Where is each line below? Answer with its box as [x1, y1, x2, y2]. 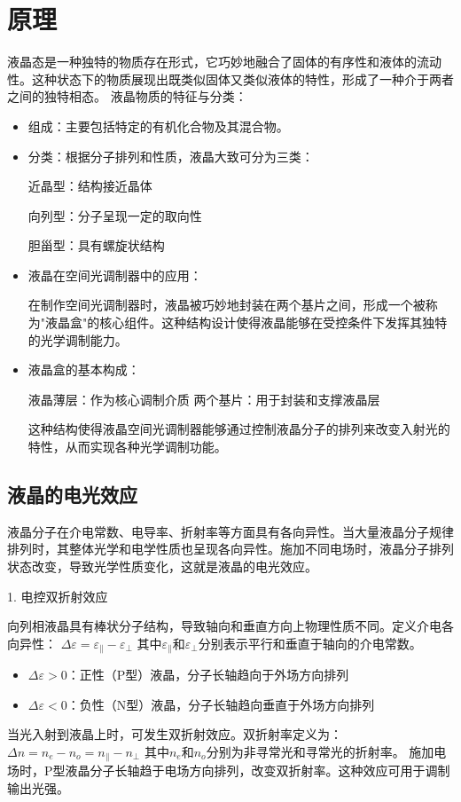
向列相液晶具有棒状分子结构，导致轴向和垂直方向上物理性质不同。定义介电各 [7, 617, 454, 635]
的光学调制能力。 [27, 330, 128, 349]
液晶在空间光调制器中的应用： [27, 265, 202, 284]
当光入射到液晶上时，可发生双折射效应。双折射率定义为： [7, 725, 342, 743]
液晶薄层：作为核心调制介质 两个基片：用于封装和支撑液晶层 [27, 389, 380, 408]
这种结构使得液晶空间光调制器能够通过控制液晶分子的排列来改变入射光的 [27, 420, 450, 438]
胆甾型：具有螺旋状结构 [27, 236, 165, 255]
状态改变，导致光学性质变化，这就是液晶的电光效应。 [7, 557, 317, 576]
